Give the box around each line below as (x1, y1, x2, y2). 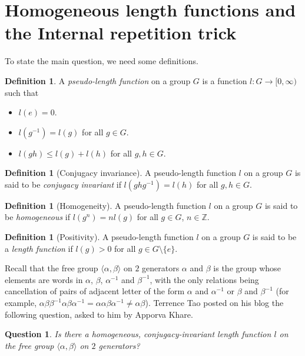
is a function (202, 74, 247, 86)
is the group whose (213, 262, 281, 274)
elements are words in (5, 273, 83, 285)
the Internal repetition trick (5, 21, 237, 45)
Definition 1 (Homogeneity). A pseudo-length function (5, 199, 206, 211)
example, (5, 297, 37, 309)
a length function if (5, 242, 73, 254)
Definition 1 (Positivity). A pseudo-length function (5, 231, 194, 243)
